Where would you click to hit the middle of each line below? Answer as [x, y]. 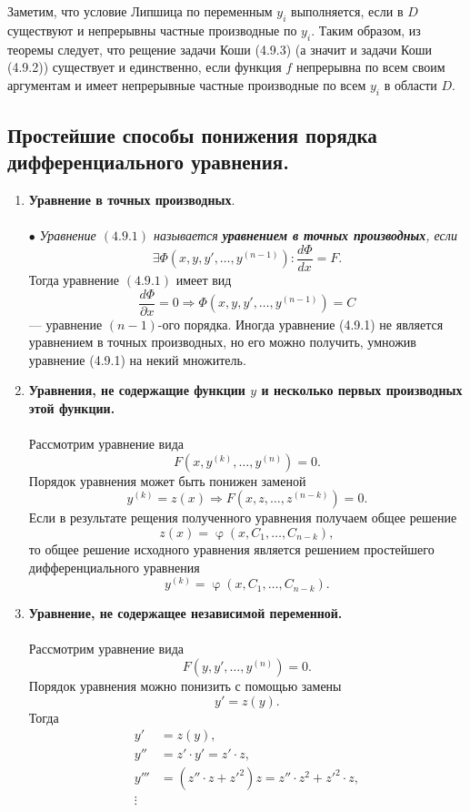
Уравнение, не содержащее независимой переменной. [185, 613]
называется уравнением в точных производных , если [305, 235]
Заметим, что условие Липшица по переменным [140, 11]
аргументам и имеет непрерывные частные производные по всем [187, 84]
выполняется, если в [347, 11]
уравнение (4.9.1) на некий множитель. [137, 359]
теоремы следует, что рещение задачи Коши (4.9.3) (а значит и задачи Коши [220, 49]
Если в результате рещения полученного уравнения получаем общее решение [243, 518]
